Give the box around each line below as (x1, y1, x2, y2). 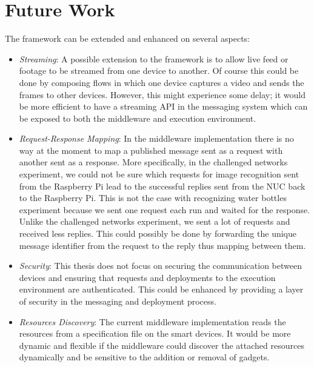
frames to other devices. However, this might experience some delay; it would (19, 88, 306, 101)
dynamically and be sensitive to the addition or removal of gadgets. (19, 351, 270, 363)
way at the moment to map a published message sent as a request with (19, 144, 283, 156)
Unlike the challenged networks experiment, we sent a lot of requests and (19, 215, 290, 228)
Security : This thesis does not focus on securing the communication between (19, 259, 302, 272)
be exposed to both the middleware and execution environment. (19, 111, 256, 124)
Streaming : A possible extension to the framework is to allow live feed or (19, 52, 289, 65)
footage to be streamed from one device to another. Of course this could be (19, 64, 299, 77)
